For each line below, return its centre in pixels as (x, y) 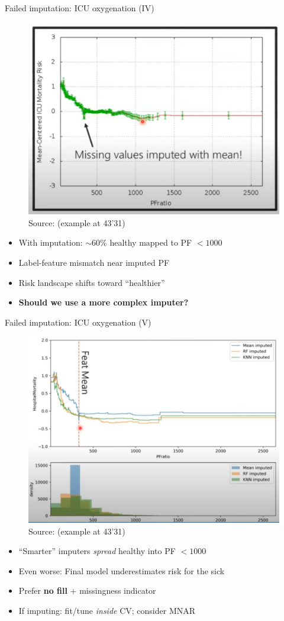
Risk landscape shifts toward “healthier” (92, 282)
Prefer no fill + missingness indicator (87, 591)
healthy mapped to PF (151, 242)
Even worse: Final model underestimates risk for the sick (122, 570)
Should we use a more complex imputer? (104, 302)
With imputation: (51, 242)
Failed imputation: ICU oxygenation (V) (78, 322)
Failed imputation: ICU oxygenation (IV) (80, 8)
